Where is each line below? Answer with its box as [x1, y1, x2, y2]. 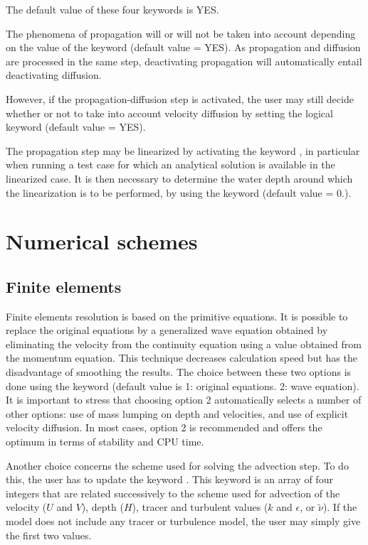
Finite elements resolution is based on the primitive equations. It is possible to [6, 308, 348, 323]
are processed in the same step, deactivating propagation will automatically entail [6, 53, 362, 68]
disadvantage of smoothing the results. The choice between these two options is [6, 365, 352, 379]
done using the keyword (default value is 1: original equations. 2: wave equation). [6, 378, 359, 393]
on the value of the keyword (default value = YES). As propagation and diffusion [6, 40, 361, 55]
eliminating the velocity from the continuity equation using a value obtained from [6, 336, 362, 351]
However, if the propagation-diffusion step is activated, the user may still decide [6, 91, 354, 106]
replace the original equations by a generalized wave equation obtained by [6, 323, 328, 338]
